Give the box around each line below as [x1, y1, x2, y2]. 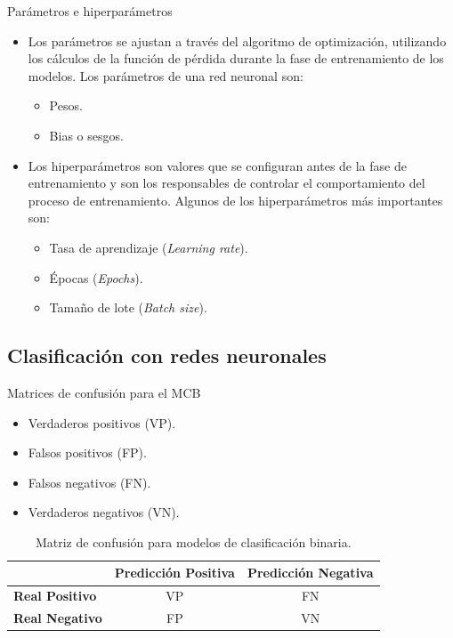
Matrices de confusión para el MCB [7, 383, 201, 401]
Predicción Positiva [114, 563, 235, 582]
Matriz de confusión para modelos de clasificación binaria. [35, 532, 352, 551]
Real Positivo [13, 586, 97, 605]
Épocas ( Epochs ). [49, 268, 143, 287]
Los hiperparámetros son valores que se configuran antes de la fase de [28, 156, 407, 174]
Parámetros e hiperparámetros [7, 2, 173, 20]
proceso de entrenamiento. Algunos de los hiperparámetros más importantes [28, 190, 443, 209]
